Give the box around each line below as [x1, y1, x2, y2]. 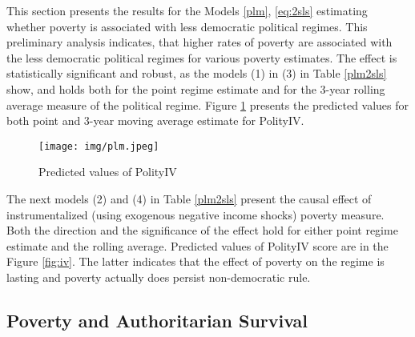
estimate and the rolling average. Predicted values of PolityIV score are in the [6, 237, 389, 254]
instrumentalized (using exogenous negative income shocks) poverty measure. [6, 206, 385, 223]
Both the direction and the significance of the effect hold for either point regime [6, 222, 398, 239]
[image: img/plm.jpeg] [38, 140, 159, 152]
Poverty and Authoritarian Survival [6, 307, 308, 332]
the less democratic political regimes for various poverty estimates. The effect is [6, 49, 397, 66]
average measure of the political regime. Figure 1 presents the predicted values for [6, 96, 409, 113]
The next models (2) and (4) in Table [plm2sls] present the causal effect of [6, 191, 372, 207]
